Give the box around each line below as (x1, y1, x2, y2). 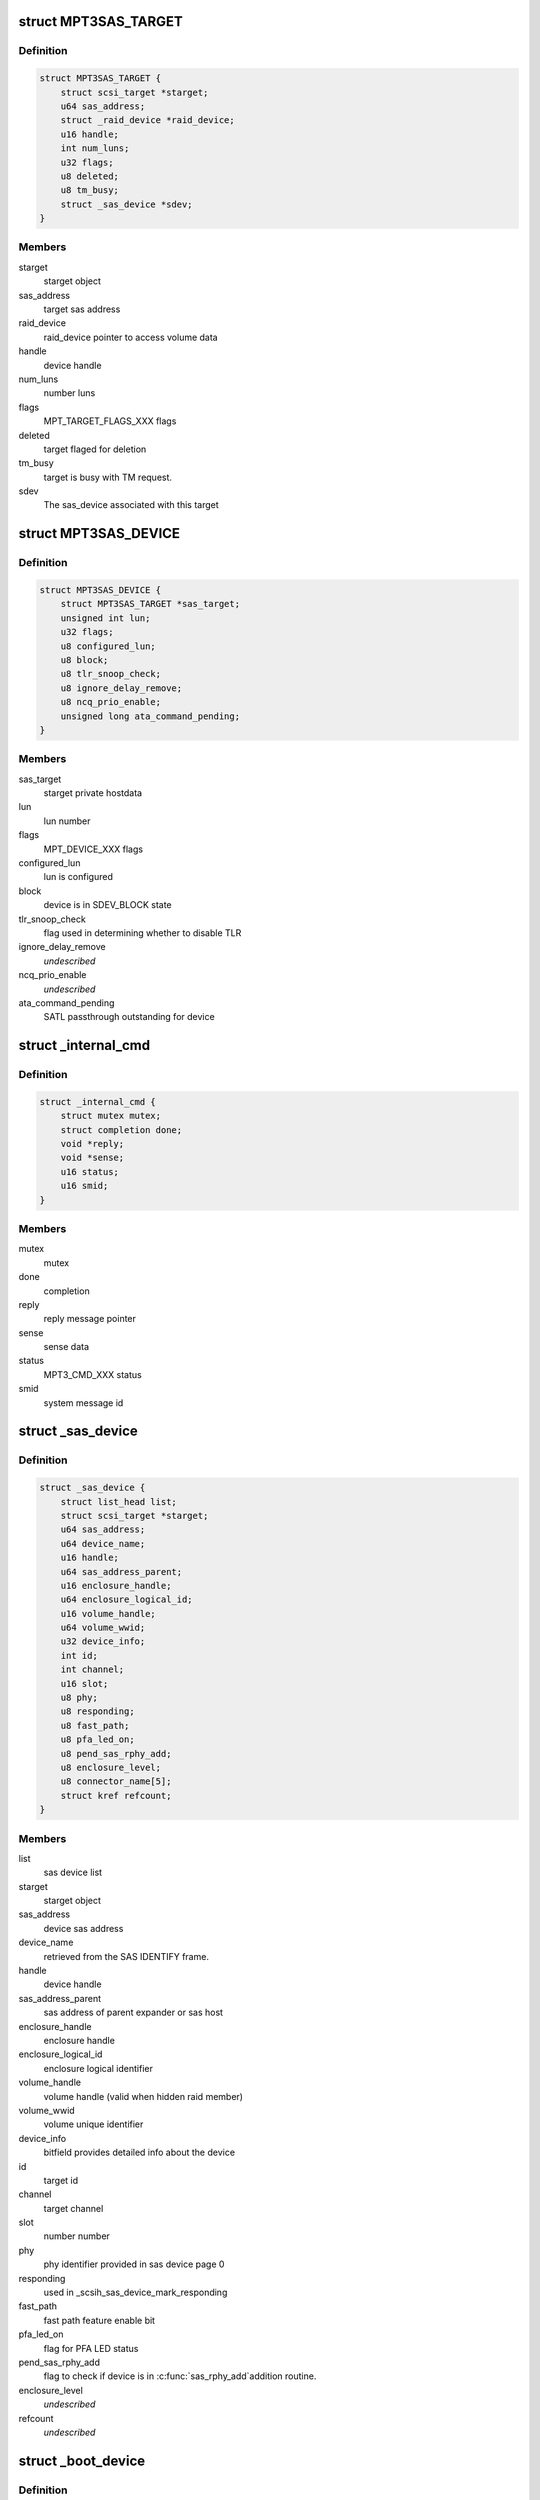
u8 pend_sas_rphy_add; (60, 1748, 172, 1759)
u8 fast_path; (60, 1720, 130, 1731)
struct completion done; (60, 1124, 183, 1135)
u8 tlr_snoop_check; (60, 668, 162, 680)
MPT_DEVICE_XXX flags (43, 843, 144, 855)
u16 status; (60, 1166, 120, 1177)
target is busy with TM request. (43, 471, 173, 483)
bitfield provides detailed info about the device (43, 2146, 235, 2159)
